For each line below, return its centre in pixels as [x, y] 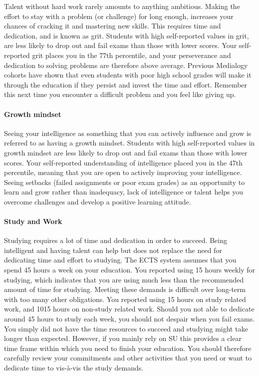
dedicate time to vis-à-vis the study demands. [74, 367]
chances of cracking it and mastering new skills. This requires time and [113, 26]
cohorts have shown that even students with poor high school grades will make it [128, 75]
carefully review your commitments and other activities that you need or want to [128, 358]
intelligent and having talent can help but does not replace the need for [113, 250]
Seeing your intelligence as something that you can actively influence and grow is [128, 133]
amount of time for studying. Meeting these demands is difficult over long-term [125, 289]
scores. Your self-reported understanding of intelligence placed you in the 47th [124, 162]
